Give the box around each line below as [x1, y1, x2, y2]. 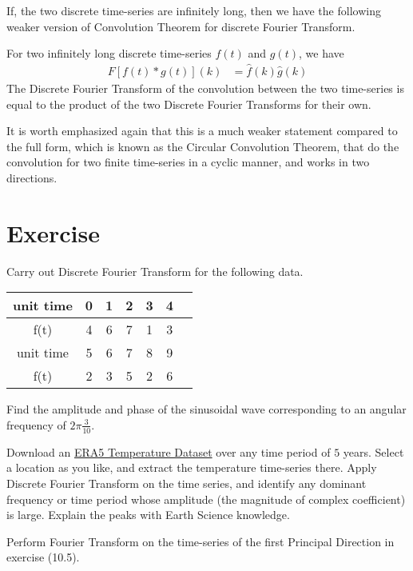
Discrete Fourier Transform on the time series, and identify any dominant [6, 474, 367, 491]
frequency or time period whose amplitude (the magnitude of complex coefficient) [6, 490, 406, 507]
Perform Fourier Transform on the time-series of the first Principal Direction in [6, 533, 395, 549]
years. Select [343, 443, 404, 460]
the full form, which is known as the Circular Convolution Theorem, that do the [6, 138, 399, 154]
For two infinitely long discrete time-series [6, 45, 212, 62]
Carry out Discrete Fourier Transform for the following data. [6, 262, 304, 279]
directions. [6, 170, 58, 186]
